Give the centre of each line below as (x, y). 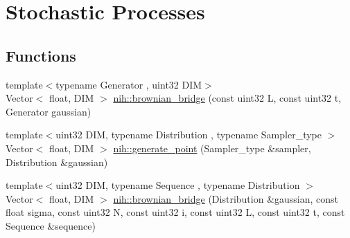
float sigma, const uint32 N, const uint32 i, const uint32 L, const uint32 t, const (175, 212)
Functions (41, 55)
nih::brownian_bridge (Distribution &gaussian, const (226, 198)
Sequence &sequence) (51, 225)
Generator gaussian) (49, 111)
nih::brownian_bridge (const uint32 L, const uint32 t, (227, 98)
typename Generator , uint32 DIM (129, 84)
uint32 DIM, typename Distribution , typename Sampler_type (189, 135)
